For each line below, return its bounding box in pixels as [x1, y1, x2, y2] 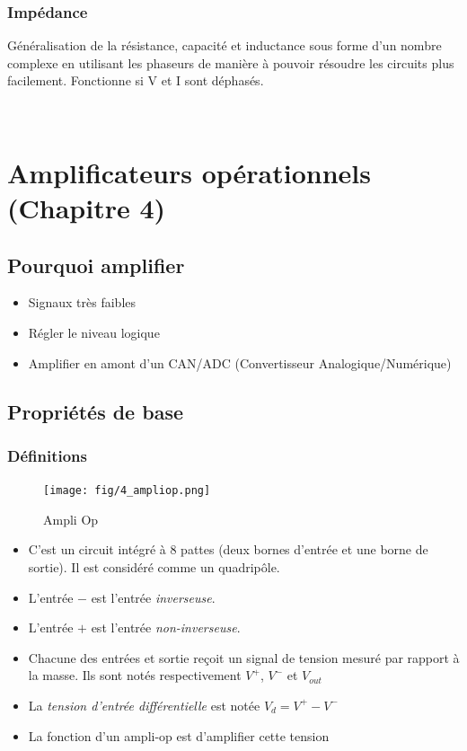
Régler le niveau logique [28, 322, 160, 341]
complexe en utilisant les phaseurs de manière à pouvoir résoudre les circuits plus [7, 53, 454, 72]
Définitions [7, 444, 87, 466]
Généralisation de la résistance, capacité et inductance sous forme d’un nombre [7, 36, 442, 55]
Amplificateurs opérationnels [7, 154, 371, 190]
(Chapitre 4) [7, 189, 166, 225]
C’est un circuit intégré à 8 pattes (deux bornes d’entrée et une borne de [28, 540, 428, 559]
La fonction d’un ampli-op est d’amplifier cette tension [28, 726, 330, 745]
